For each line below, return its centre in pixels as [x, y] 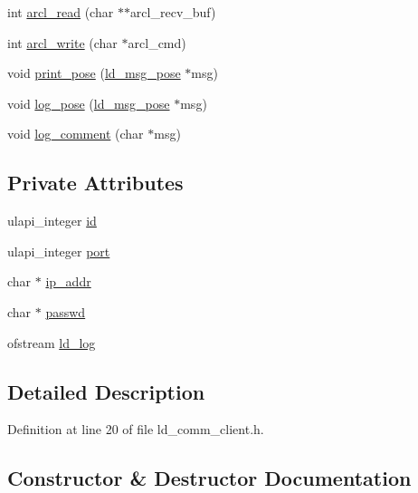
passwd [66, 311]
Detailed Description [106, 391]
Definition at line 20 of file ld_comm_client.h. [136, 429]
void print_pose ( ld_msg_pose [94, 73]
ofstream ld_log [52, 342]
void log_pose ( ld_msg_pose [89, 103]
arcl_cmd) [157, 42]
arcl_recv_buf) [173, 12]
